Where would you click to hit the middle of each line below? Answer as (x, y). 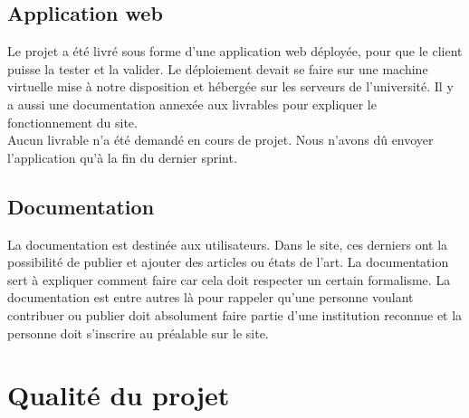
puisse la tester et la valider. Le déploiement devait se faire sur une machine (218, 68)
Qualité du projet (119, 395)
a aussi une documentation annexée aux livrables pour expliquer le (192, 104)
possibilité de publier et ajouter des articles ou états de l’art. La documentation (228, 262)
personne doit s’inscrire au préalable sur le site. (138, 332)
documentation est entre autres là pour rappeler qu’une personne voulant (211, 297)
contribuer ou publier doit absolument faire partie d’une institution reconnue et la (235, 314)
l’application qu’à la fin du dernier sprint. (122, 157)
